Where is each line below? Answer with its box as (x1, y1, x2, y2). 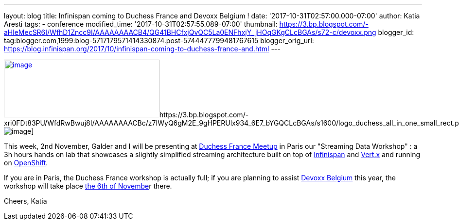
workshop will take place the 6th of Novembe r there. (4, 182, 172, 190)
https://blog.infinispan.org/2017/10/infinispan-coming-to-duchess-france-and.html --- (4, 45, 281, 53)
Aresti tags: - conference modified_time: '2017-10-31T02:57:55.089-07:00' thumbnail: (4, 20, 278, 28)
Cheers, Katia (4, 197, 47, 205)
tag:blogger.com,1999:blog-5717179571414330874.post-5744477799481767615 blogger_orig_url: (4, 36, 314, 45)
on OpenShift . (4, 159, 48, 167)
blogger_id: (378, 28, 414, 36)
